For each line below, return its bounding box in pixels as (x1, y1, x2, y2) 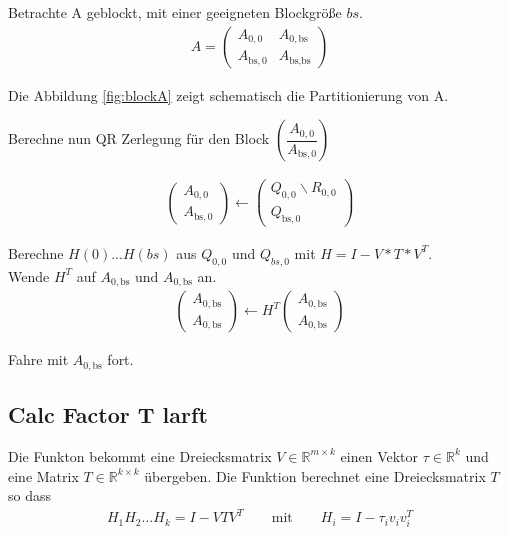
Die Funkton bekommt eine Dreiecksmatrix (8, 445, 272, 466)
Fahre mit (8, 349, 69, 370)
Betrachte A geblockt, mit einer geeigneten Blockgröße (8, 2, 342, 22)
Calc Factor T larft (8, 399, 208, 430)
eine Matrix (8, 465, 79, 486)
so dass (8, 485, 51, 506)
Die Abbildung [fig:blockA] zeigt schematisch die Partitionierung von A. (8, 84, 449, 105)
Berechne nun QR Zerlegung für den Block (8, 128, 270, 149)
